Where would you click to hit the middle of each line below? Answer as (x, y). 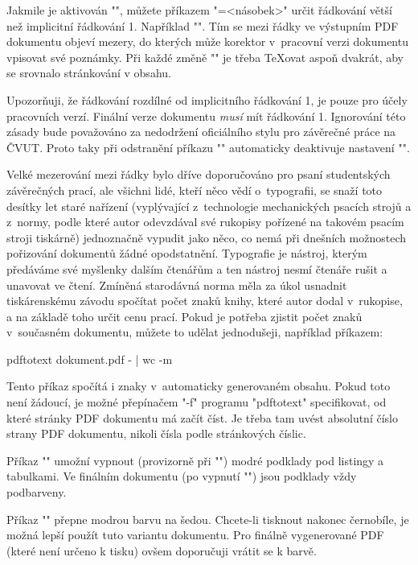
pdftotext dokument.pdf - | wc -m (90, 359)
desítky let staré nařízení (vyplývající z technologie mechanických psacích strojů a (209, 206)
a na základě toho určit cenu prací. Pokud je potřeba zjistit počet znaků (184, 316)
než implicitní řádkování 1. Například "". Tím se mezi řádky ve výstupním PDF (203, 25)
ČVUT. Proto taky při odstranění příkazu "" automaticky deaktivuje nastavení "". (208, 147)
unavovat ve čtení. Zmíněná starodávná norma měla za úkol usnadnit (177, 285)
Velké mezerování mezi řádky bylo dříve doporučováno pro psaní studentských (199, 174)
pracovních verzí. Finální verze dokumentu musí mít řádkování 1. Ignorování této (206, 115)
